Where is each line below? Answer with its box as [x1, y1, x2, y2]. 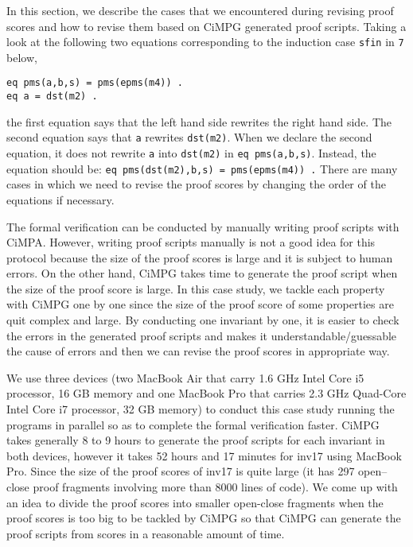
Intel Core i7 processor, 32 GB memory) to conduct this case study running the [6, 401, 395, 417]
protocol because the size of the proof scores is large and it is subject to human [6, 249, 393, 266]
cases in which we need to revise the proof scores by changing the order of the [6, 176, 386, 192]
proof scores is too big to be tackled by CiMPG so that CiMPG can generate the [6, 510, 401, 526]
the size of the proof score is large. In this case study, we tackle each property [6, 280, 385, 297]
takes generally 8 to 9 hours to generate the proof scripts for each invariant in [6, 432, 385, 448]
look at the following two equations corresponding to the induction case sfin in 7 [6, 33, 404, 50]
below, [6, 48, 37, 65]
